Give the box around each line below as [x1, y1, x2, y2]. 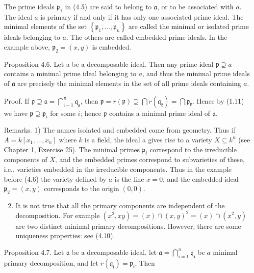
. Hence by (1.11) [192, 95, 244, 106]
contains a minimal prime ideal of [109, 108, 210, 118]
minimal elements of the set [4, 21, 87, 31]
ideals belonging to [4, 32, 60, 42]
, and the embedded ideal [162, 173, 239, 184]
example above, [4, 41, 50, 52]
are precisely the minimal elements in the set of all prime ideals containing [17, 78, 241, 88]
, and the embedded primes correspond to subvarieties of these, [55, 154, 245, 164]
